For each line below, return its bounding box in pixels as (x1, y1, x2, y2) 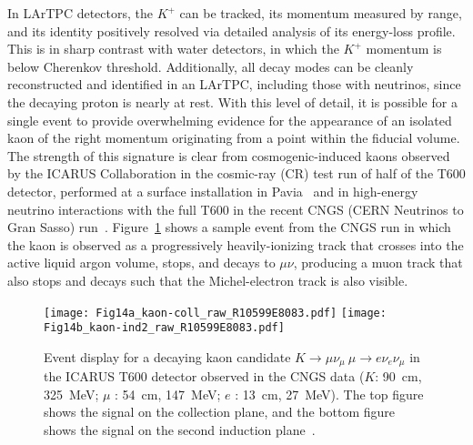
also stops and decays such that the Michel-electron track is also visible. (7, 270, 408, 289)
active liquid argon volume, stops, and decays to (7, 253, 276, 272)
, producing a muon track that (293, 253, 463, 272)
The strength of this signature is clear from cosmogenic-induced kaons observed (7, 146, 450, 165)
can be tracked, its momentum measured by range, (179, 4, 462, 22)
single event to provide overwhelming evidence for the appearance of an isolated (7, 110, 452, 129)
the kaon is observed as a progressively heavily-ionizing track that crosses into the (7, 235, 464, 254)
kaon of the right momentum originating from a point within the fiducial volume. (7, 128, 460, 147)
